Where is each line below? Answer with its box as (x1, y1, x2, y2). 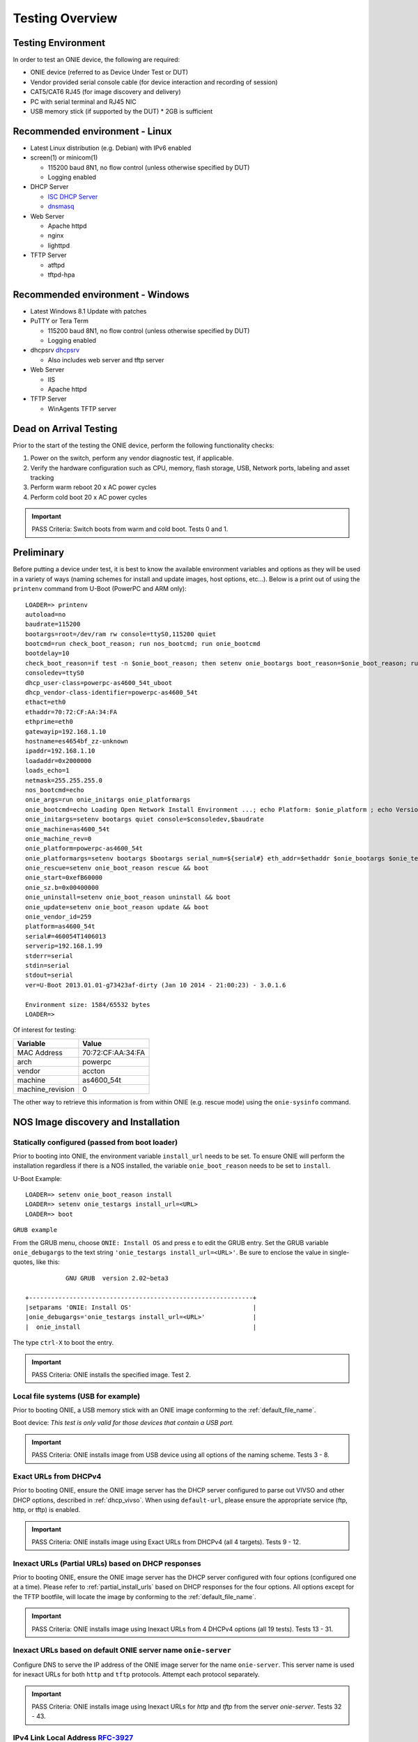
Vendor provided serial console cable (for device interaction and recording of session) (30, 77, 278, 86)
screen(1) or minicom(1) (30, 153, 98, 162)
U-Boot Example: (13, 1174, 62, 1182)
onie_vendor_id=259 (25, 913, 92, 921)
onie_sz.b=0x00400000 (25, 884, 99, 891)
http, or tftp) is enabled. (13, 1506, 81, 1514)
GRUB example (13, 1226, 58, 1234)
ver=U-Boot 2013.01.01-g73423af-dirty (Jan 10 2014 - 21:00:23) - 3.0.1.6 (25, 981, 286, 989)
